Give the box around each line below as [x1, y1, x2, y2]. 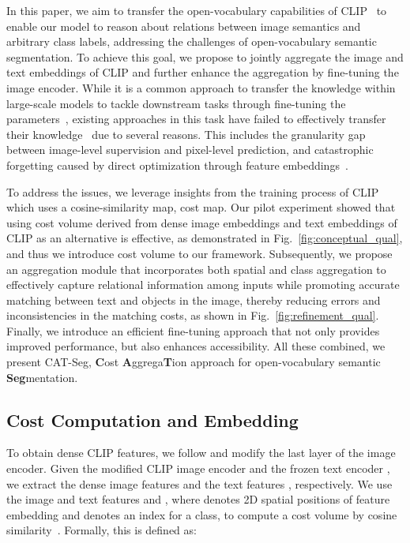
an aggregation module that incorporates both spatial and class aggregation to [6, 260, 386, 277]
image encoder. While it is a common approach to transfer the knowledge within [6, 79, 396, 95]
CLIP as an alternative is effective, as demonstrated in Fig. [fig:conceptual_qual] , [6, 230, 403, 246]
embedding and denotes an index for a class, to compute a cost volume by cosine [6, 506, 397, 522]
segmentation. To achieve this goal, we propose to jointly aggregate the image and [6, 48, 404, 65]
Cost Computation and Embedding [6, 407, 299, 432]
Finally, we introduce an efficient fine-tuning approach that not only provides [6, 322, 380, 339]
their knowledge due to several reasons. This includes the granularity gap [6, 125, 366, 142]
